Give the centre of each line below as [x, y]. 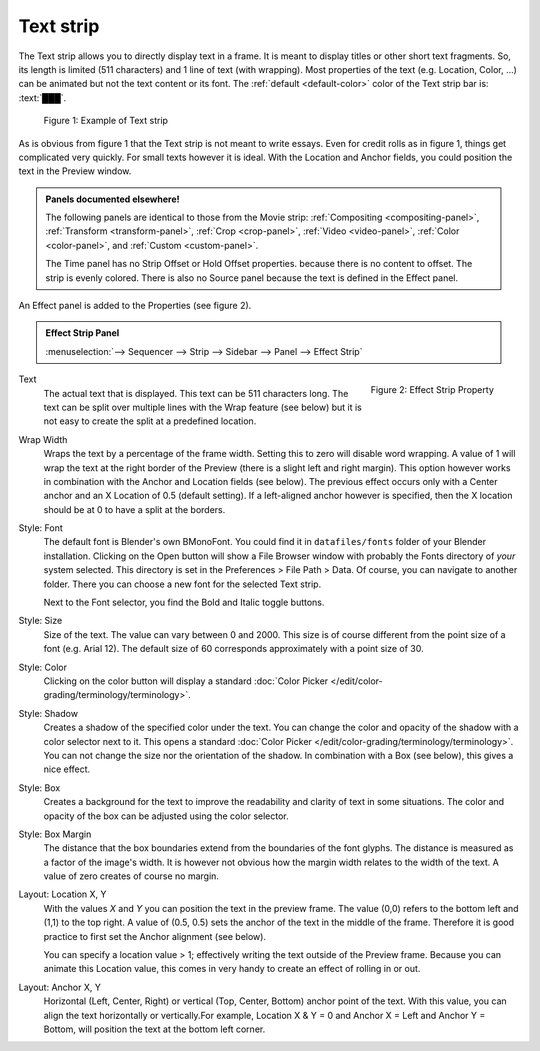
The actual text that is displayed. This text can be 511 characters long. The [196, 393]
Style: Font [41, 528]
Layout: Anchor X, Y [60, 987]
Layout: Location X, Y [62, 894]
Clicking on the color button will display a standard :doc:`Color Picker [186, 681]
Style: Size [40, 621]
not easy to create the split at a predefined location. [150, 421]
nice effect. [67, 769]
